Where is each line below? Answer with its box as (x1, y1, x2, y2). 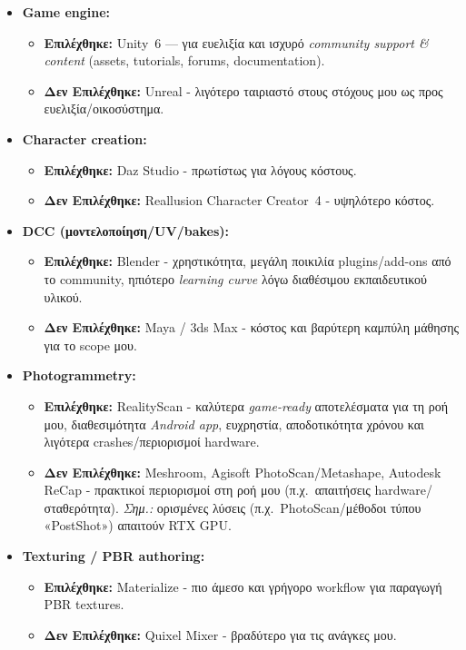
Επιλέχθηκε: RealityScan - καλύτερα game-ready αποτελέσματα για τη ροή (44, 396, 449, 415)
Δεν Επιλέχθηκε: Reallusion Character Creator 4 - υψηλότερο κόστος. (44, 191, 435, 210)
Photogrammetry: (22, 366, 136, 385)
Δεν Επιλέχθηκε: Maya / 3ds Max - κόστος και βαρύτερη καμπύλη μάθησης (44, 318, 459, 337)
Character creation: (22, 129, 147, 148)
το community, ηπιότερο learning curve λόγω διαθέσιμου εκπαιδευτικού (44, 269, 428, 288)
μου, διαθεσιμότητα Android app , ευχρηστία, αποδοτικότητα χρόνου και (44, 414, 424, 433)
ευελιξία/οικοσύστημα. (44, 99, 164, 118)
